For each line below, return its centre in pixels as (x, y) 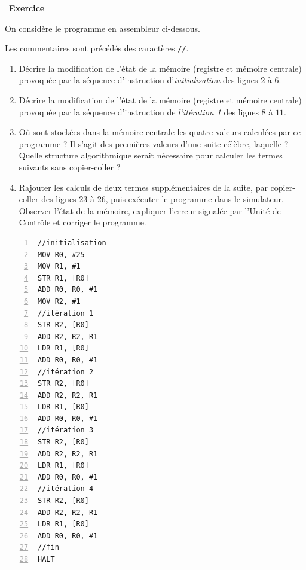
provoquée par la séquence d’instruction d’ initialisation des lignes (138, 80)
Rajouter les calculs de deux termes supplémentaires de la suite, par (143, 187)
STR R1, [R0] (63, 278)
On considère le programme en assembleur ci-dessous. (102, 28)
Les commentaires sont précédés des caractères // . (97, 48)
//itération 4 (66, 489)
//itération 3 (66, 430)
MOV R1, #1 (59, 266)
